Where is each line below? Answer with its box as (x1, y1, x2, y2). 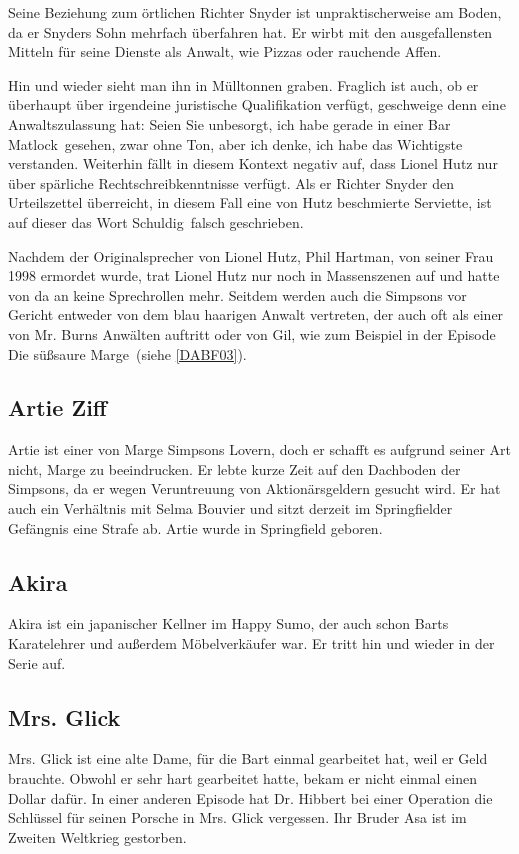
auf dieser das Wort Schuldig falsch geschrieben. (8, 211, 304, 232)
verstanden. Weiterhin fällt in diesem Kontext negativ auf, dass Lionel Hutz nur (8, 153, 498, 174)
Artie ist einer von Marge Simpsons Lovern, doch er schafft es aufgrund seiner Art (8, 439, 512, 460)
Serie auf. (8, 652, 66, 673)
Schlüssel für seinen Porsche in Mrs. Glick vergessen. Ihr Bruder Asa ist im (8, 807, 467, 828)
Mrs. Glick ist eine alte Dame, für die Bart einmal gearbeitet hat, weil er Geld (8, 748, 488, 769)
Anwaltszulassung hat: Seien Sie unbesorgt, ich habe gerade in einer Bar (8, 113, 451, 134)
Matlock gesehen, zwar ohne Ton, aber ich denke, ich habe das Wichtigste (8, 133, 463, 154)
